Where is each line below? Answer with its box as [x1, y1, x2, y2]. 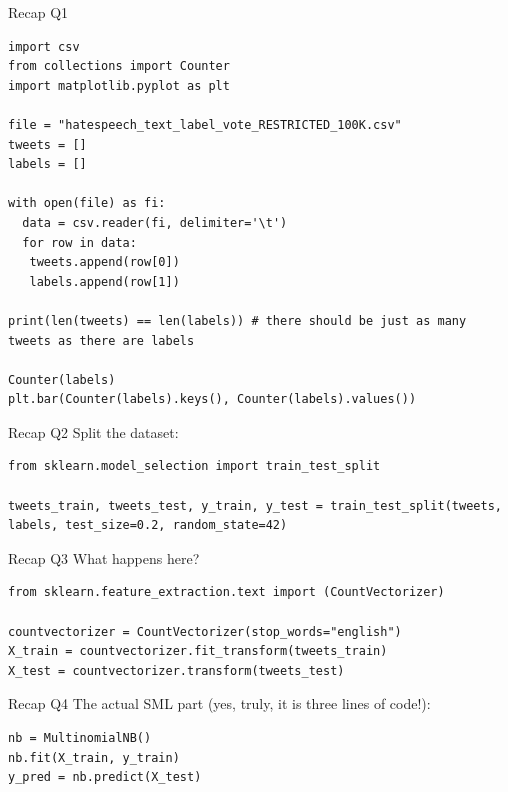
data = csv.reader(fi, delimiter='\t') [22, 215, 288, 230]
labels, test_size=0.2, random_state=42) [8, 518, 288, 533]
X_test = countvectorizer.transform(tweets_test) [8, 663, 345, 678]
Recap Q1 [8, 2, 69, 22]
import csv [8, 39, 80, 54]
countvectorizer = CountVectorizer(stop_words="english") [8, 624, 402, 639]
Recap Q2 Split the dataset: [8, 421, 179, 442]
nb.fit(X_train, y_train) [8, 750, 180, 765]
